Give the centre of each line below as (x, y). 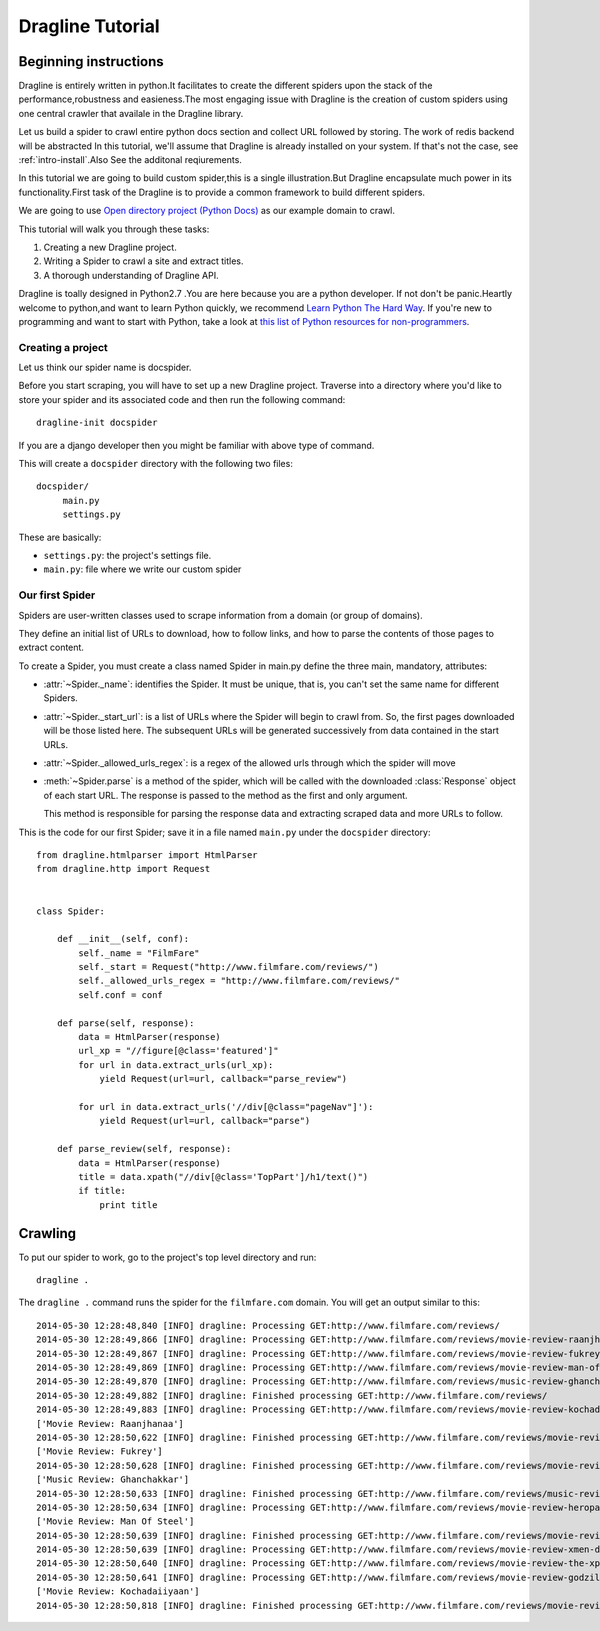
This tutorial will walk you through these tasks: (114, 229)
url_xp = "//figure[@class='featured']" (178, 1051)
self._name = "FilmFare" (139, 953)
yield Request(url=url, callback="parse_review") (223, 1079)
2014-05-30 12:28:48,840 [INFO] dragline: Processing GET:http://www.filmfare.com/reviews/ (268, 1325)
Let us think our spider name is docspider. (105, 367)
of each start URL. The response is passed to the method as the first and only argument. (226, 795)
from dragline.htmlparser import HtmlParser (147, 854)
